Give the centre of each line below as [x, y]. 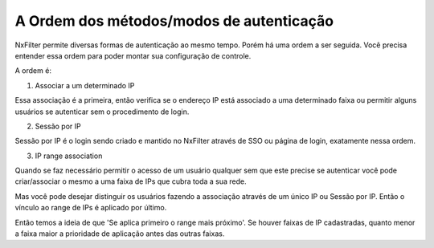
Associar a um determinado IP [85, 85]
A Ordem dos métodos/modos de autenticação [174, 21]
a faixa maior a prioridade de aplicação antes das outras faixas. [120, 234]
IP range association [69, 156]
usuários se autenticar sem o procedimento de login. [102, 112]
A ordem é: [33, 71]
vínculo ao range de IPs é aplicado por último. [91, 208]
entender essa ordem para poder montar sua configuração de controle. [133, 55]
